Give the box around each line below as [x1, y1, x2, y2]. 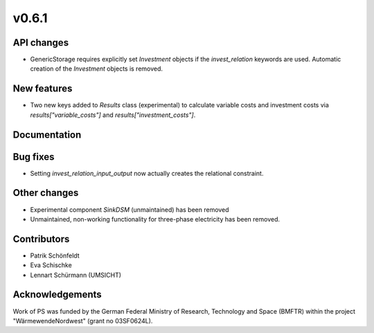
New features [12, 83, 73, 95]
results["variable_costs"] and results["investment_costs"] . [30, 111, 196, 119]
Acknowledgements [12, 289, 102, 300]
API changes [12, 37, 69, 48]
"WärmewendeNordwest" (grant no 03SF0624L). [12, 316, 153, 325]
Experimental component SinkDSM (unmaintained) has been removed [30, 205, 229, 214]
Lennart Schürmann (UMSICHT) [30, 271, 121, 279]
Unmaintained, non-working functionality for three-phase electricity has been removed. [30, 215, 280, 223]
